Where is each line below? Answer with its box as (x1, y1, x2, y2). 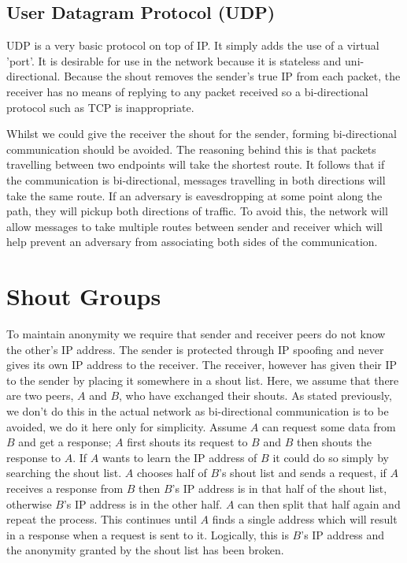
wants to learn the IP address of (102, 449, 257, 465)
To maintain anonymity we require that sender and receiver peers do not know (6, 326, 386, 342)
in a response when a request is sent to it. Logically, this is (6, 526, 289, 542)
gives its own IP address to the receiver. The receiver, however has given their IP (6, 356, 398, 373)
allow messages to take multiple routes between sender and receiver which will (6, 218, 383, 234)
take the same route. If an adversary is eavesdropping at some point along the (6, 187, 383, 203)
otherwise (6, 495, 52, 512)
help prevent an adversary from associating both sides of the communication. (6, 233, 378, 250)
